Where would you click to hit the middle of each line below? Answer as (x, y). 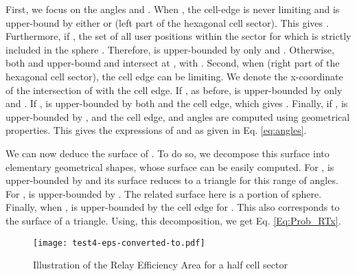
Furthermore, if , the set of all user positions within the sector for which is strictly (178, 36)
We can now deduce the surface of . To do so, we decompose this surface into (168, 153)
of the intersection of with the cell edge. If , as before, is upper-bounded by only (174, 90)
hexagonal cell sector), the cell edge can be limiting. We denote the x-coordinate (174, 76)
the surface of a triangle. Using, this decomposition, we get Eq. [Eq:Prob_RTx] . (173, 220)
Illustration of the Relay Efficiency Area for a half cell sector (160, 265)
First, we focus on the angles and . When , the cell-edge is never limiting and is (173, 9)
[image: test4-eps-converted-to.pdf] (119, 243)
